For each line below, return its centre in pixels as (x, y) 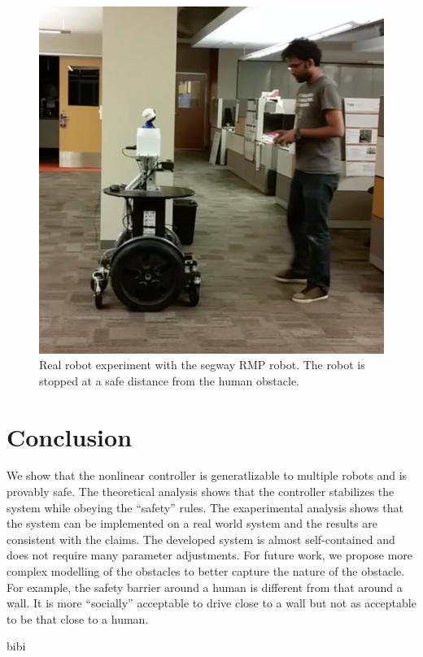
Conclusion (70, 436)
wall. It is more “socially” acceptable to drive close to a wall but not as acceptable (211, 603)
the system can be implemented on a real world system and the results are (192, 523)
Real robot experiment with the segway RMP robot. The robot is (202, 365)
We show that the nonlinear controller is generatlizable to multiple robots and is (207, 475)
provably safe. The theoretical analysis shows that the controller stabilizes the (201, 492)
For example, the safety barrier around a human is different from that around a (205, 587)
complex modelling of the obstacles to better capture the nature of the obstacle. (206, 571)
